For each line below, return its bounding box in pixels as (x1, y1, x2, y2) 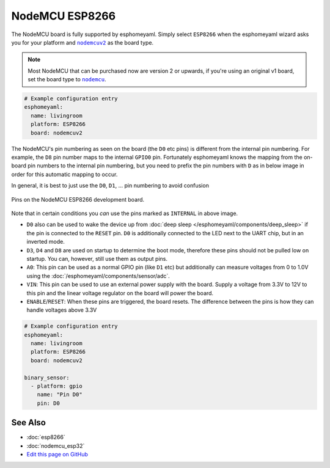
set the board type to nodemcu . (28, 76, 106, 83)
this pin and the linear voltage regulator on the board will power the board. (26, 289, 214, 296)
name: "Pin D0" (37, 391, 82, 398)
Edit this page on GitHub (26, 451, 89, 458)
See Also (11, 417, 46, 428)
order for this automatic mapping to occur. (11, 170, 118, 178)
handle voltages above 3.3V (26, 306, 97, 314)
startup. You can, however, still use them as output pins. (26, 255, 168, 262)
